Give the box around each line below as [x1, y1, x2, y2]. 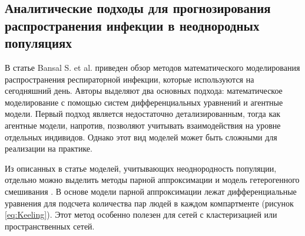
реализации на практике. [5, 142, 92, 155]
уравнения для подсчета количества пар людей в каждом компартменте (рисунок [5, 196, 294, 209]
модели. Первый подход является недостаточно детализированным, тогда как [5, 107, 281, 120]
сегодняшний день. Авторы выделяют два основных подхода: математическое [5, 84, 283, 97]
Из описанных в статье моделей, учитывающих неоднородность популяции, [5, 162, 277, 174]
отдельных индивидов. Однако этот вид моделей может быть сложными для [5, 130, 277, 143]
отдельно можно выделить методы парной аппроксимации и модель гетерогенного [5, 173, 300, 186]
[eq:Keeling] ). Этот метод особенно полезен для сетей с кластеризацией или [5, 208, 277, 221]
